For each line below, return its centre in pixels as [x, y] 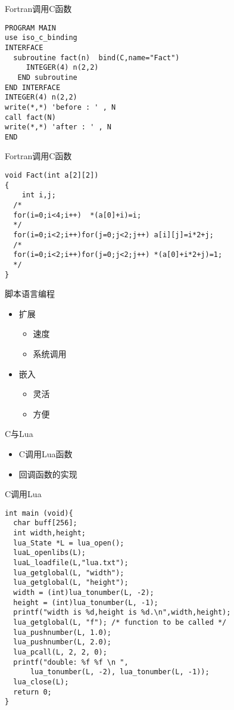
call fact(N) [30, 117]
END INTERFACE [33, 87]
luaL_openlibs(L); [50, 553]
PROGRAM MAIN [30, 28]
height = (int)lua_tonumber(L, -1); [86, 602]
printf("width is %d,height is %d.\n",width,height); [122, 613]
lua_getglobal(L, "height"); [71, 583]
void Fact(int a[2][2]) [52, 176]
